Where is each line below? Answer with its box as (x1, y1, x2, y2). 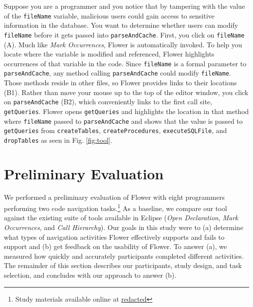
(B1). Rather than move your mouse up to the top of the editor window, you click (4, 87, 249, 97)
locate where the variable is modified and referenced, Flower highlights (4, 49, 215, 59)
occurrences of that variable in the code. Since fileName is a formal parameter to (4, 58, 247, 68)
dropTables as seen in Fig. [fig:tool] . (4, 134, 112, 145)
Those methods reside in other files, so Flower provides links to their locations (4, 77, 237, 87)
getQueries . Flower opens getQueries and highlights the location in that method (4, 106, 249, 116)
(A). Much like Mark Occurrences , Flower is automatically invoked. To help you (4, 39, 242, 49)
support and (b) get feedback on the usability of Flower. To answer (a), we (4, 241, 227, 251)
